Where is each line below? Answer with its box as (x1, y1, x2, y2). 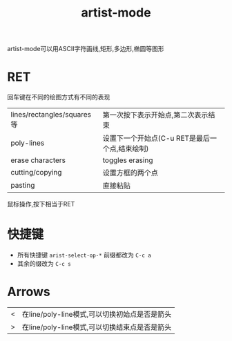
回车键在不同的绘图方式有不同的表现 (7, 93, 110, 101)
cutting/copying (10, 168, 62, 177)
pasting (10, 181, 35, 191)
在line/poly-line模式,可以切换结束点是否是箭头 (21, 322, 172, 332)
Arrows (7, 284, 50, 300)
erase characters (10, 155, 66, 165)
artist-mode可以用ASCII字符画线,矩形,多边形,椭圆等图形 (7, 45, 164, 53)
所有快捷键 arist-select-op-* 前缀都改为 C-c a (17, 251, 152, 260)
